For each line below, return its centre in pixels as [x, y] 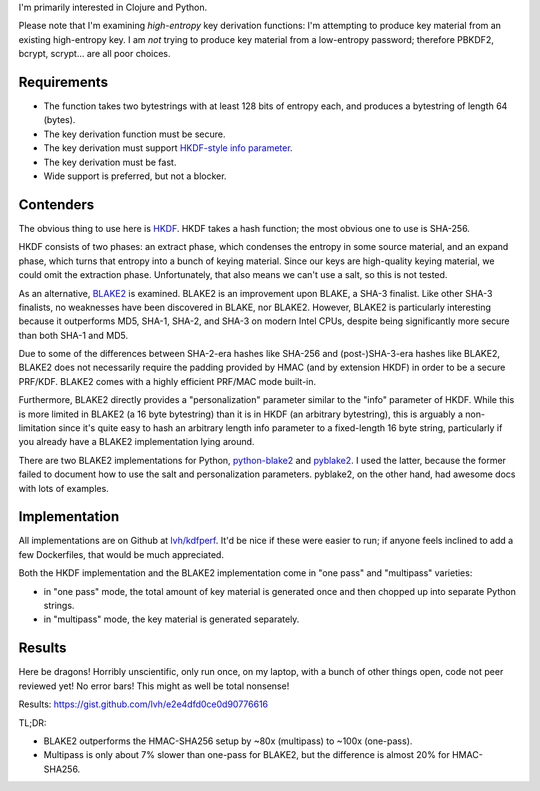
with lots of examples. [63, 488]
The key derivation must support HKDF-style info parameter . [168, 148]
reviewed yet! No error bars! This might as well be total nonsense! [154, 686]
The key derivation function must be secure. [134, 134]
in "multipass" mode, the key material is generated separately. [171, 619]
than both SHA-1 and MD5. [73, 335]
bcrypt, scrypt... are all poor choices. [94, 54]
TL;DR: [32, 722]
